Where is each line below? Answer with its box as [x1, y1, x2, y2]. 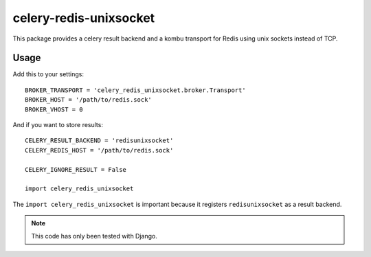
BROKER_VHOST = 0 [25, 105, 83, 113]
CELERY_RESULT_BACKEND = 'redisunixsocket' [25, 137, 174, 144]
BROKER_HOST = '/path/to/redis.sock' [25, 96, 153, 104]
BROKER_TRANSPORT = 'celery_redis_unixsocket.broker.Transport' [25, 86, 247, 94]
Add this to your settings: [12, 70, 84, 78]
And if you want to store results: [12, 121, 103, 129]
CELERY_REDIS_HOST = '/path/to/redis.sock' [25, 146, 174, 154]
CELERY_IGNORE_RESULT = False [25, 166, 127, 173]
